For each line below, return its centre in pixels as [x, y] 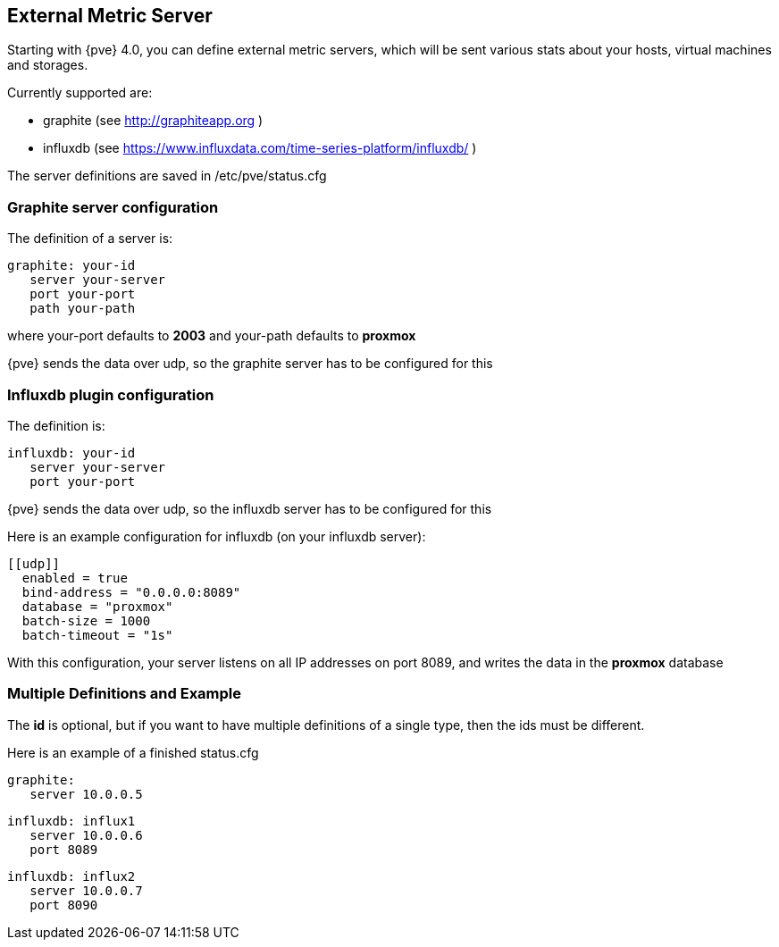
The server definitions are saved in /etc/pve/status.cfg [167, 176]
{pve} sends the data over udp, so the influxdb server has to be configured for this [250, 508]
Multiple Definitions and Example [125, 694]
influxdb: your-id [71, 453]
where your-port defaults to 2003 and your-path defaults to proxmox [212, 336]
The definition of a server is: [90, 239]
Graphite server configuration [113, 207]
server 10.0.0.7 [86, 890]
